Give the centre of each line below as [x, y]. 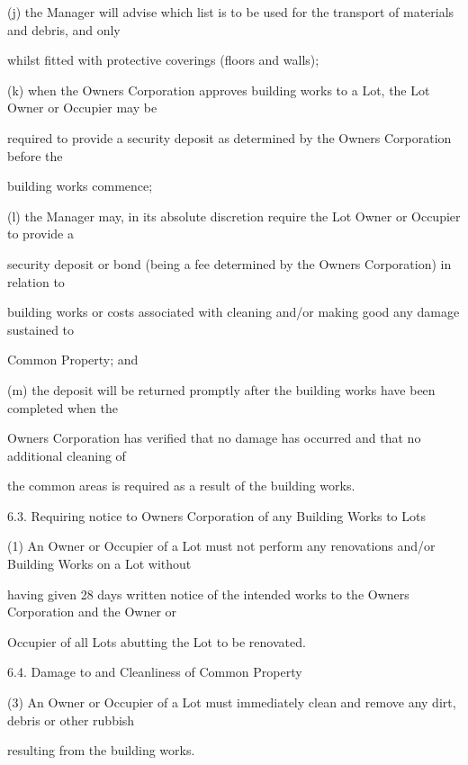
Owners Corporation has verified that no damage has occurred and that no [214, 438]
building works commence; [80, 186]
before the [35, 155]
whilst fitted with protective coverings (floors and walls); [163, 60]
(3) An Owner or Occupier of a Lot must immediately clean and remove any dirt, [232, 702]
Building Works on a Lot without [99, 564]
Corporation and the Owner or [92, 612]
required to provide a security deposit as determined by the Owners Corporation [229, 137]
